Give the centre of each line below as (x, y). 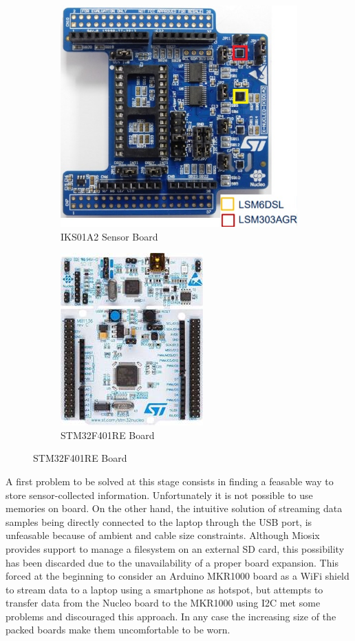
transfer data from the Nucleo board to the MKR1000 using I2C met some (163, 603)
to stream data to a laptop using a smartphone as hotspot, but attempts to (164, 589)
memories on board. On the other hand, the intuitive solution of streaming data (174, 508)
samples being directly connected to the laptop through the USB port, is (159, 521)
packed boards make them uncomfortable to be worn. (118, 630)
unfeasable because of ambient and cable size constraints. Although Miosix (163, 535)
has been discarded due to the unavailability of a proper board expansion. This (172, 562)
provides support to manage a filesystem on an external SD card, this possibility (175, 548)
